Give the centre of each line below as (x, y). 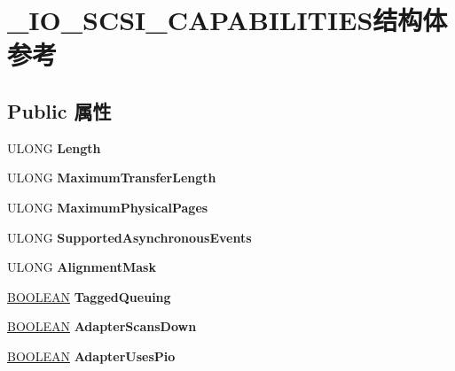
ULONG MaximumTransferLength (112, 178)
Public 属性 (59, 110)
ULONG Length (54, 147)
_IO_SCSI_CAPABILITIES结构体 (227, 20)
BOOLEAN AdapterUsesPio (91, 356)
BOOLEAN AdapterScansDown (102, 326)
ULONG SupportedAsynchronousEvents (129, 237)
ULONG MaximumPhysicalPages (108, 207)
